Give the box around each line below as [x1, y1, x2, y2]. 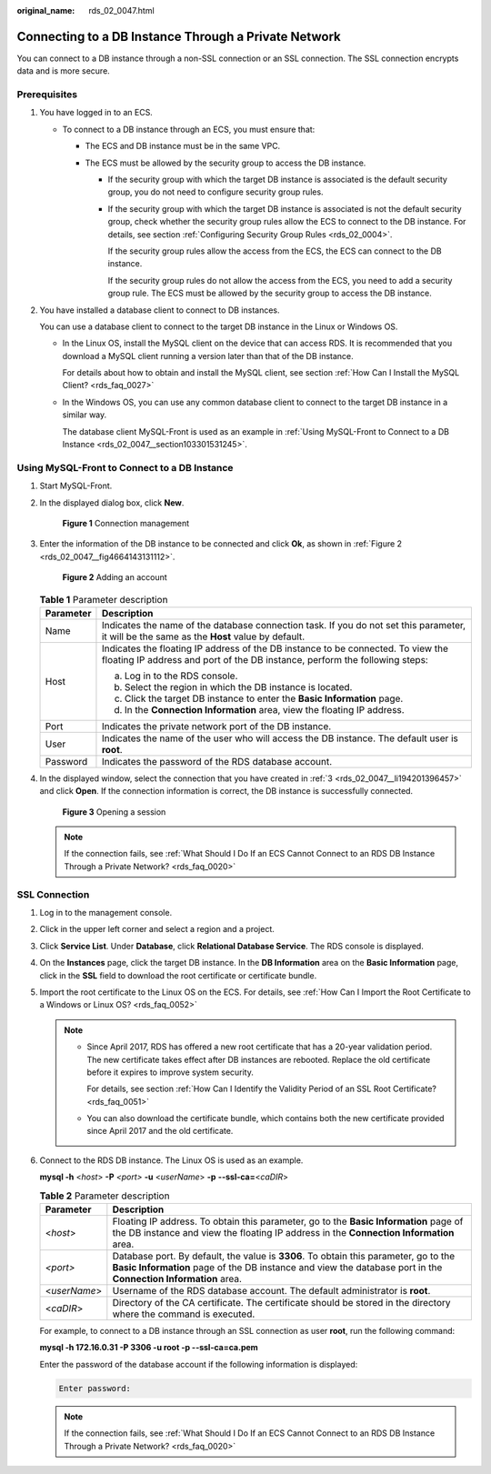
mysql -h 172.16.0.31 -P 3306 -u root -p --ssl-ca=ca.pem [39, 1342, 258, 1353]
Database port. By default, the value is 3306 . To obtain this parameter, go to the [112, 1250, 456, 1262]
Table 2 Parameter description [39, 1189, 170, 1202]
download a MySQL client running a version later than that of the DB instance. [62, 350, 354, 361]
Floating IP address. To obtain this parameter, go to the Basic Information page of [112, 1215, 464, 1228]
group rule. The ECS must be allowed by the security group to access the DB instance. [107, 287, 432, 299]
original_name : [16, 5, 75, 15]
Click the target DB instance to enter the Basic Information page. [124, 692, 404, 705]
